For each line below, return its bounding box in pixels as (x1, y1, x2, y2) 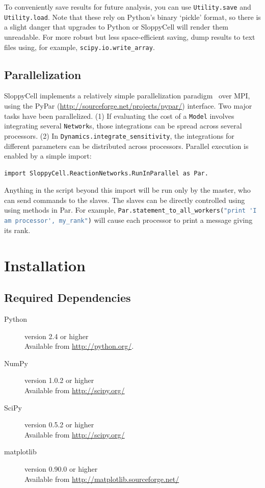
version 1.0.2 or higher (24, 375, 94, 386)
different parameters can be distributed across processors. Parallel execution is (4, 140, 249, 151)
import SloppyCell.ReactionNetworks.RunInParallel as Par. (4, 169, 208, 177)
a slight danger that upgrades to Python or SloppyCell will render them (4, 21, 229, 32)
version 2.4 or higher (24, 330, 89, 341)
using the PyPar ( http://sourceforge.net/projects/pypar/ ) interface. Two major (4, 100, 252, 111)
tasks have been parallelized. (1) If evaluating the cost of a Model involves (4, 110, 234, 121)
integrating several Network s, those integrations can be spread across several (4, 120, 242, 131)
